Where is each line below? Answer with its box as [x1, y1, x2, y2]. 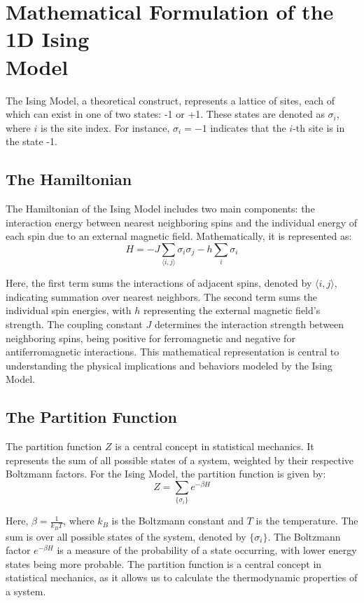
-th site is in [293, 120, 345, 135]
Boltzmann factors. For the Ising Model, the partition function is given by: [6, 466, 326, 481]
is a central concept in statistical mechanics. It [115, 439, 314, 454]
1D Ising [6, 25, 90, 53]
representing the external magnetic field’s [143, 303, 321, 318]
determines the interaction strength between [154, 316, 344, 331]
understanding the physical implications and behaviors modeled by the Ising [6, 358, 332, 372]
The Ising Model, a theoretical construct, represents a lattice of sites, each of [6, 93, 335, 107]
